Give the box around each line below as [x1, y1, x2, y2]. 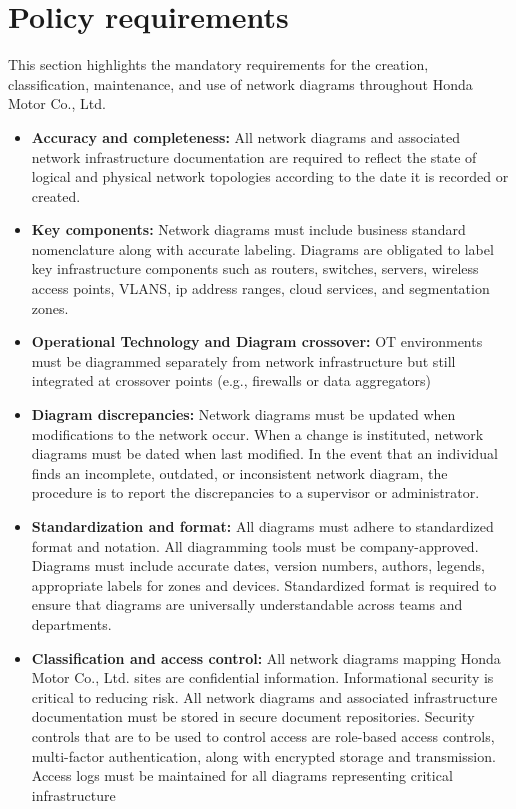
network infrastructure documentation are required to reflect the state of [31, 146, 477, 167]
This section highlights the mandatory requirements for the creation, [8, 54, 429, 75]
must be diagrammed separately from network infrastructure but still [31, 350, 456, 371]
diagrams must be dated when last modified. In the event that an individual [31, 443, 498, 464]
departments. [31, 613, 112, 634]
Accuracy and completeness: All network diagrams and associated [31, 126, 461, 147]
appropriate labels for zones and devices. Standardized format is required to [31, 574, 497, 595]
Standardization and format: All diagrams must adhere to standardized [31, 516, 494, 536]
